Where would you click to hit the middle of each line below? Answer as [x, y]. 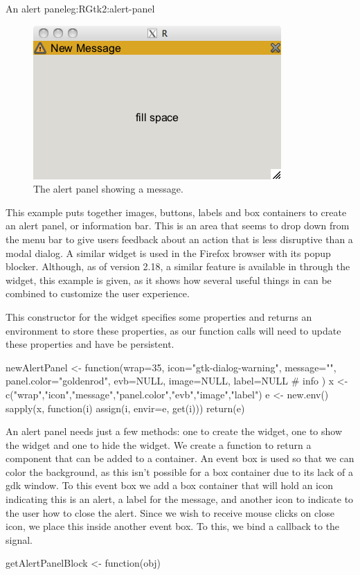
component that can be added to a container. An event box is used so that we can [180, 458]
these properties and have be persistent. [90, 344]
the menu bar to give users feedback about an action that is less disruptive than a [179, 239]
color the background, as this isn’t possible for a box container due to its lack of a [179, 471]
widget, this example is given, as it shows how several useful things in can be [169, 280]
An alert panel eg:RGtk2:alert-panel [80, 8]
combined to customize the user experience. [98, 293]
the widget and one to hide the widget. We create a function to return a [159, 444]
